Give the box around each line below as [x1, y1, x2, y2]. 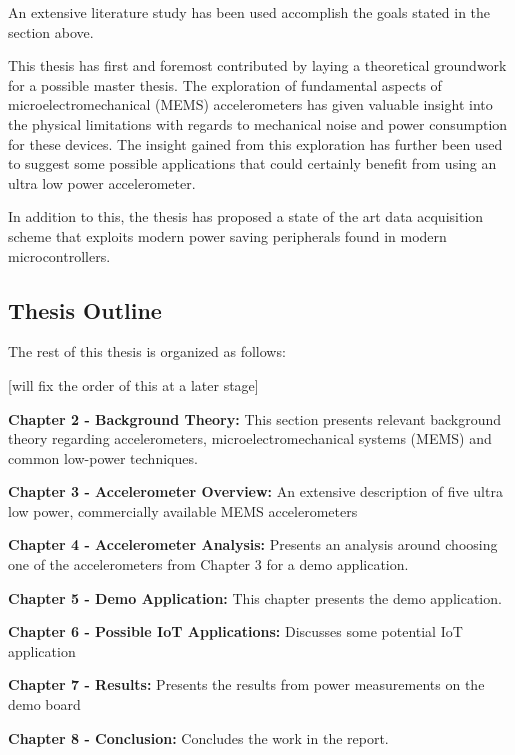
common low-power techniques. [8, 447, 198, 468]
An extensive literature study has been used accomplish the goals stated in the [8, 2, 491, 22]
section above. [8, 21, 94, 42]
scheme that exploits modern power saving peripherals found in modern [8, 225, 447, 246]
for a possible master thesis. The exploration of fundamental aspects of [8, 74, 442, 95]
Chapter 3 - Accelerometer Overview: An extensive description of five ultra [8, 481, 503, 502]
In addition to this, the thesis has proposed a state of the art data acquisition [8, 206, 484, 227]
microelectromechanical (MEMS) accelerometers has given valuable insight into [8, 94, 493, 115]
